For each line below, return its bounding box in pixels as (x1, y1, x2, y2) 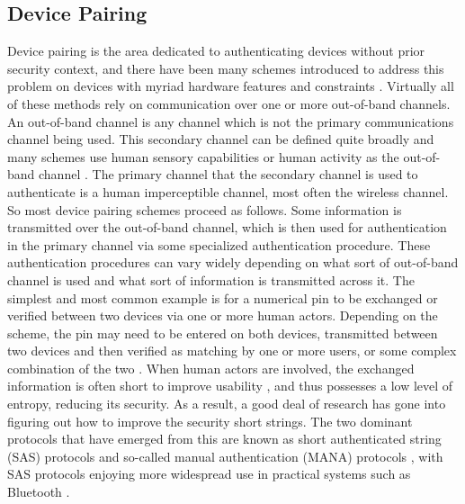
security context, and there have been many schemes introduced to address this (7, 58, 444, 77)
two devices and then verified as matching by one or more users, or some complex (7, 341, 457, 360)
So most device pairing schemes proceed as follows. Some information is (7, 200, 402, 219)
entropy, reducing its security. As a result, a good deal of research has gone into (7, 394, 446, 413)
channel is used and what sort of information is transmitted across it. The (7, 270, 415, 289)
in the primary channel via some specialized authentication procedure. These (7, 235, 431, 254)
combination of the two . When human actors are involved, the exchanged (7, 358, 415, 377)
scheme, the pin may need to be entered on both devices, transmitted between (7, 323, 438, 342)
